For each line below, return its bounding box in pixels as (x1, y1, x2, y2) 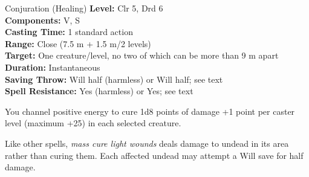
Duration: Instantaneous (5, 60, 100, 73)
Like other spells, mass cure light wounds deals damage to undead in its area (5, 137, 289, 149)
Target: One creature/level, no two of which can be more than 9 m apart (5, 49, 279, 62)
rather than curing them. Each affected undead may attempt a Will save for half (5, 149, 304, 161)
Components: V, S (5, 13, 80, 26)
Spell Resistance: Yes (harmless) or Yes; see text (5, 85, 194, 97)
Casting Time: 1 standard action (5, 25, 133, 38)
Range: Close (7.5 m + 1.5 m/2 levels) (5, 37, 151, 50)
